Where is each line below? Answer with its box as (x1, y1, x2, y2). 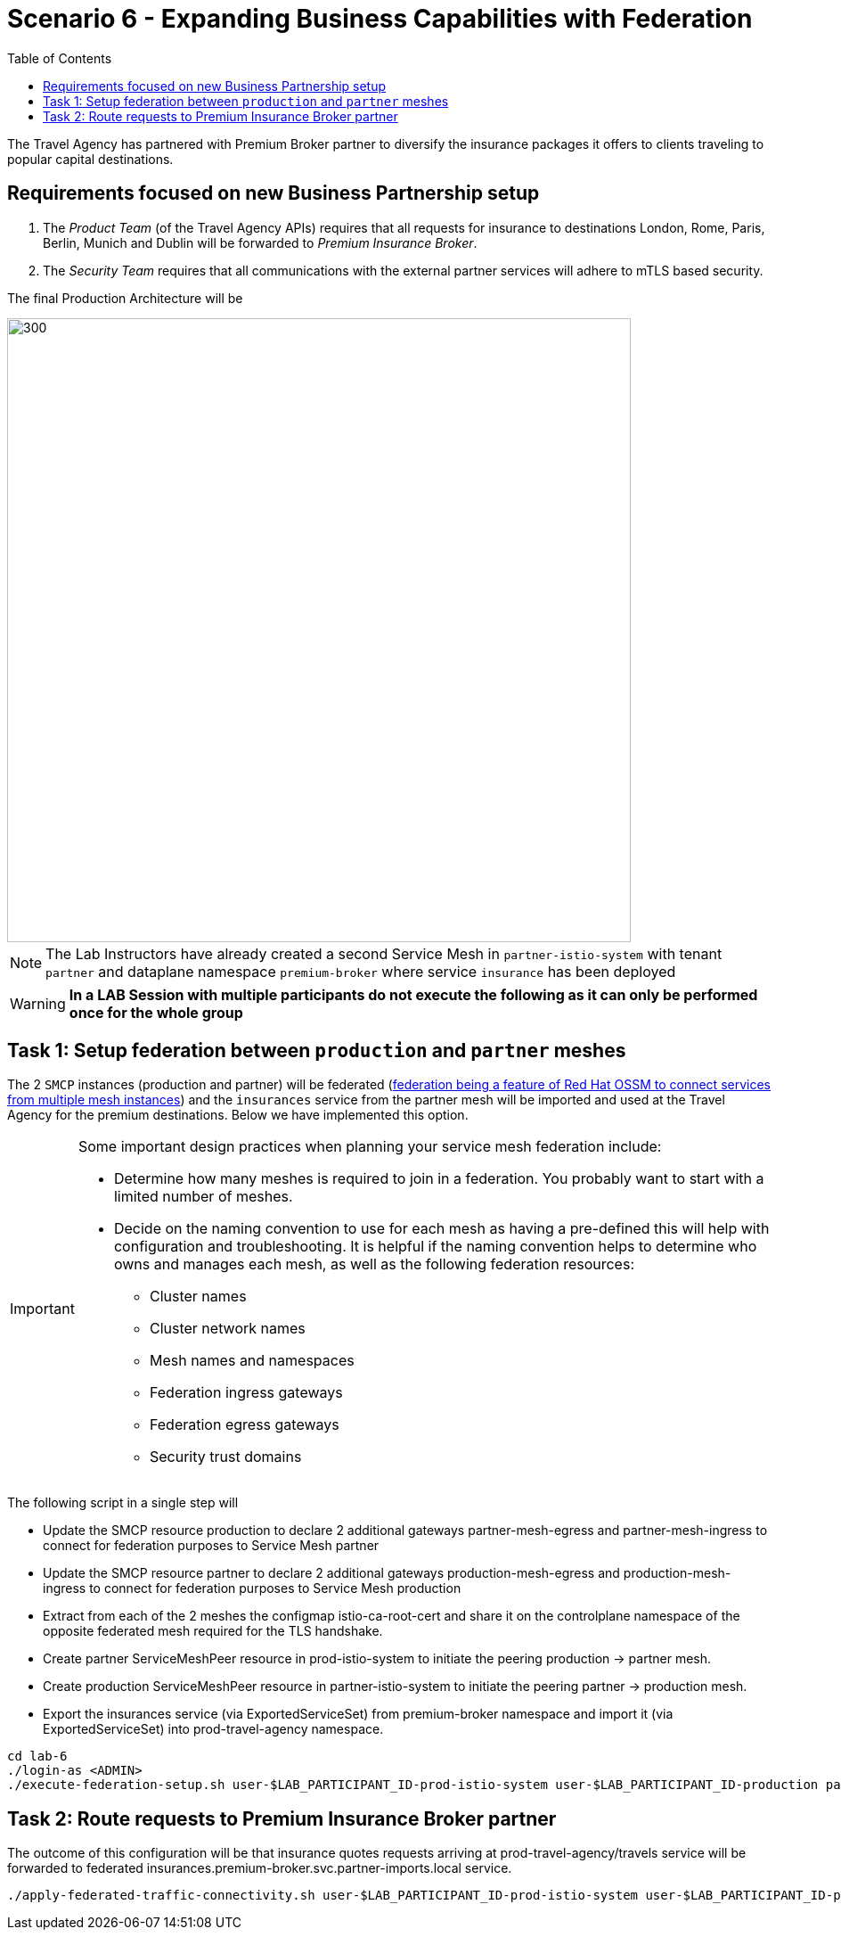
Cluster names (149, 1287, 247, 1306)
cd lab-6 (7, 1749, 68, 1764)
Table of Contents (7, 50, 112, 66)
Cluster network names (149, 1319, 306, 1338)
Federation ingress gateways (149, 1383, 343, 1402)
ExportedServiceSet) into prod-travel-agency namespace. (43, 1721, 384, 1737)
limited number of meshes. (113, 1187, 293, 1206)
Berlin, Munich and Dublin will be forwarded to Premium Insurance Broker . (43, 234, 478, 250)
